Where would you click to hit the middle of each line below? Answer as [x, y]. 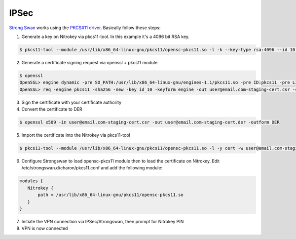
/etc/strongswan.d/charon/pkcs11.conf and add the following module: [92, 168]
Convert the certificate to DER [52, 109]
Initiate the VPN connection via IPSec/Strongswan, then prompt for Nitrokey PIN [103, 221]
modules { [31, 181]
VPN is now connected [45, 228]
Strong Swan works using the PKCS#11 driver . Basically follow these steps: [85, 28]
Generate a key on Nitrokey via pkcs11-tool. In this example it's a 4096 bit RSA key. [106, 37]
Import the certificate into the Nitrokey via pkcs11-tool [76, 135]
